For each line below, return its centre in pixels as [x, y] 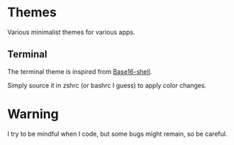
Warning [33, 114]
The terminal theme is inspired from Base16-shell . [80, 71]
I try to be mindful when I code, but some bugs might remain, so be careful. [117, 134]
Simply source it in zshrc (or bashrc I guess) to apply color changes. [107, 85]
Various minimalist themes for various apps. [71, 32]
